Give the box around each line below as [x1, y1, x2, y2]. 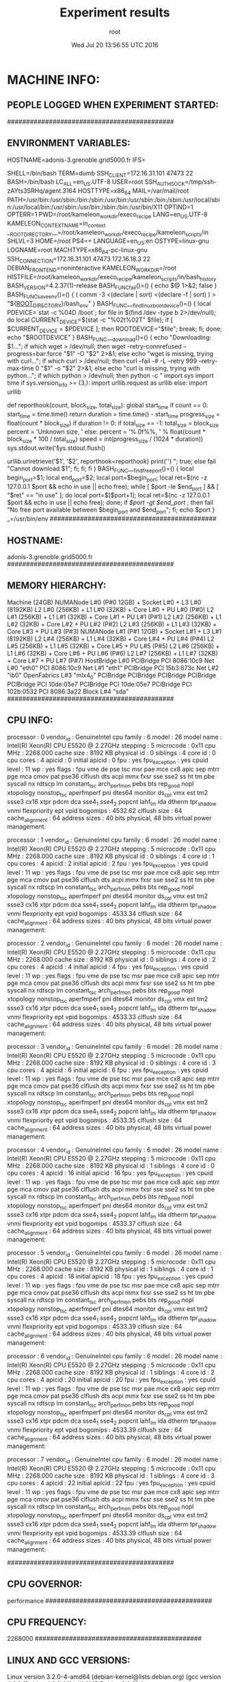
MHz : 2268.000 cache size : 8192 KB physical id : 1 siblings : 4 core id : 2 [7, 1369, 215, 1376]
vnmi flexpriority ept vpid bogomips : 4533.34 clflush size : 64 [7, 910, 183, 918]
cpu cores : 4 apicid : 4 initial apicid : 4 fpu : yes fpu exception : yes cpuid [7, 962, 208, 972]
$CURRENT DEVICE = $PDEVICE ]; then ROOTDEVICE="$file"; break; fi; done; [7, 324, 222, 334]
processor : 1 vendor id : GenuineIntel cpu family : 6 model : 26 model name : [7, 836, 221, 846]
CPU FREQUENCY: [7, 1616, 87, 1628]
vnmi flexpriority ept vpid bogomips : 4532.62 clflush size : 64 [7, 806, 183, 814]
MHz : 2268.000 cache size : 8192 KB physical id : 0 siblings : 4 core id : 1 [7, 852, 215, 860]
